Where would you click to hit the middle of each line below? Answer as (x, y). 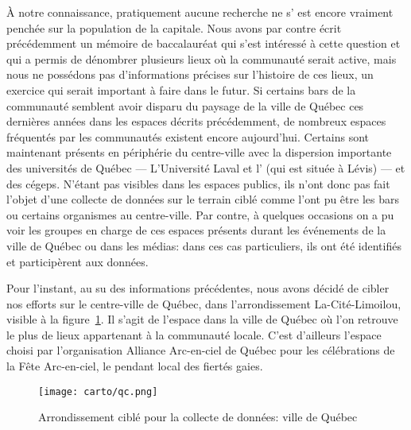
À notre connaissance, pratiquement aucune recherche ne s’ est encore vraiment (200, 12)
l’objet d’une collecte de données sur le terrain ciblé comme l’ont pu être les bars (203, 199)
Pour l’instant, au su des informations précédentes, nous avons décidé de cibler (198, 288)
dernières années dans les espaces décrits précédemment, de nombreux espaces (196, 121)
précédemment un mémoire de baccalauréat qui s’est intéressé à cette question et (204, 43)
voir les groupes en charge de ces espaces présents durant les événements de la (196, 230)
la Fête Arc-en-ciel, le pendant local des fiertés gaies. (135, 366)
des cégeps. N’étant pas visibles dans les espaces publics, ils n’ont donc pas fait (198, 183)
